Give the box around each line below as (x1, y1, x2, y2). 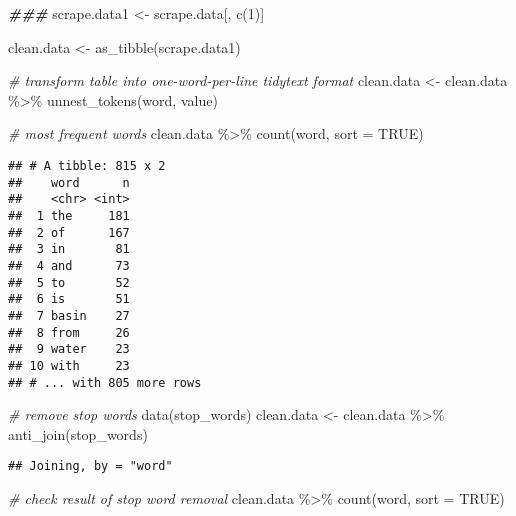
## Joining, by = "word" (8, 459, 173, 474)
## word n (8, 175, 130, 190)
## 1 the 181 (8, 208, 130, 223)
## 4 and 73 (8, 258, 130, 273)
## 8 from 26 (8, 325, 130, 340)
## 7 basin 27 (8, 308, 130, 323)
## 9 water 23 (8, 342, 130, 357)
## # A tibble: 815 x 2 (8, 158, 166, 173)
